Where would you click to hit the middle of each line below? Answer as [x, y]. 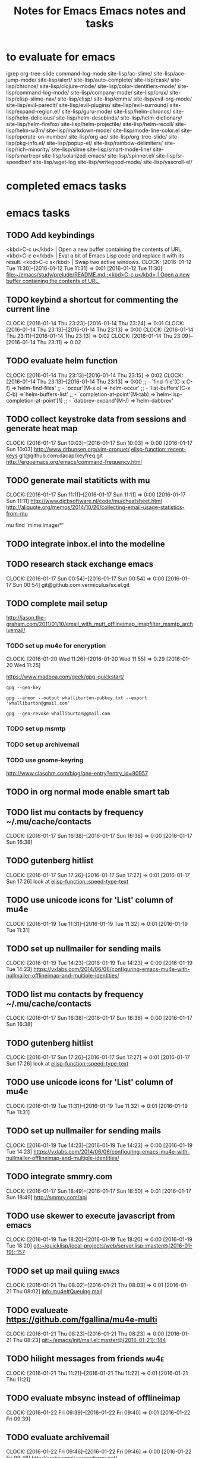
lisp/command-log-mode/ [38, 92]
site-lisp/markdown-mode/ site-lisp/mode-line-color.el [113, 130]
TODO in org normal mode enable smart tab [88, 792]
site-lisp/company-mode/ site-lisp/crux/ [119, 92]
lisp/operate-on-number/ [37, 136]
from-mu [17, 514]
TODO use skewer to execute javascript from [91, 1216]
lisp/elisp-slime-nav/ [31, 99]
